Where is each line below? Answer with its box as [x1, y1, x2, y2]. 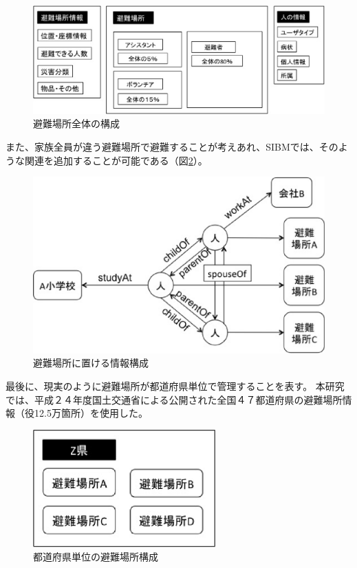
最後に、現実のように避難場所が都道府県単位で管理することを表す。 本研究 [6, 379, 345, 393]
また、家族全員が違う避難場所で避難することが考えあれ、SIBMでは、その [6, 139, 338, 153]
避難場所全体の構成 [33, 116, 120, 131]
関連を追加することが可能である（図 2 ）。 [24, 153, 208, 167]
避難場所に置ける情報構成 [33, 356, 149, 370]
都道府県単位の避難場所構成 [33, 549, 158, 564]
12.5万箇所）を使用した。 [34, 406, 148, 420]
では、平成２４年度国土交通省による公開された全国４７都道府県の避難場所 [6, 392, 343, 406]
